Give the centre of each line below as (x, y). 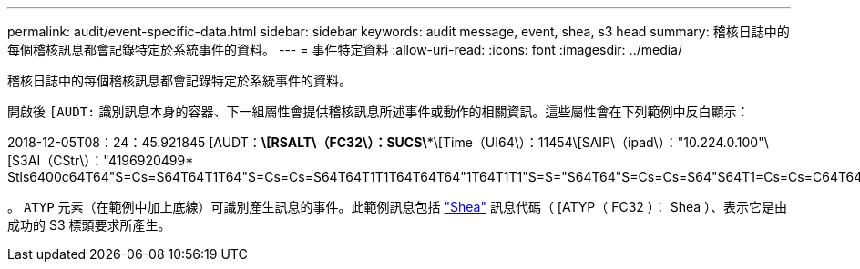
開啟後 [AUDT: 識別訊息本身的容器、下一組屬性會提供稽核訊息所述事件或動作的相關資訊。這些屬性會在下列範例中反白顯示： (379, 111)
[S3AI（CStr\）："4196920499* (101, 160)
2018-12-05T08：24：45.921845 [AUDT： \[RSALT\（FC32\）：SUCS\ (217, 142)
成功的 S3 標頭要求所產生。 (89, 225)
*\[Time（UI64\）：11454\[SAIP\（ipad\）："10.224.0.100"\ (598, 142)
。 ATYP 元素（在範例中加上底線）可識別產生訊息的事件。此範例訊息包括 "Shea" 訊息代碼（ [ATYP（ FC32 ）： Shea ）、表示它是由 (398, 207)
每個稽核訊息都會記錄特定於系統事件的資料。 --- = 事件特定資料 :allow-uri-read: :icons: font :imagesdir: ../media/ (345, 50)
